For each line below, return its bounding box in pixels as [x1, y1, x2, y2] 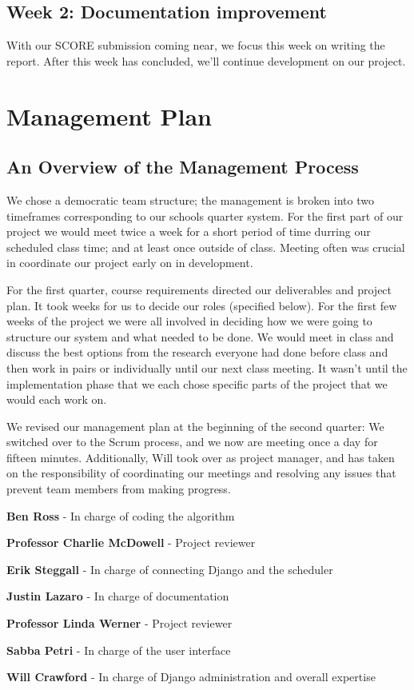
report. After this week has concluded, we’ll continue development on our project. [6, 52, 406, 69]
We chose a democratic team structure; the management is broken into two [6, 191, 374, 208]
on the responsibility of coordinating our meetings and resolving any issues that [6, 465, 396, 481]
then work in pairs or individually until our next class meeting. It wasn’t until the [6, 359, 408, 376]
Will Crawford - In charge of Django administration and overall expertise [6, 668, 376, 685]
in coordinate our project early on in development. [6, 254, 253, 271]
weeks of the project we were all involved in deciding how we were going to [6, 313, 372, 329]
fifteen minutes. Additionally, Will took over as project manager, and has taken [6, 449, 395, 465]
